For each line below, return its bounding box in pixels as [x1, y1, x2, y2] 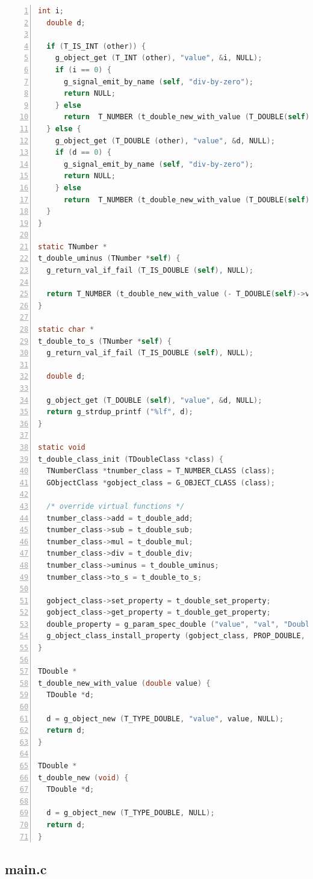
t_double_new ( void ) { [38, 773, 129, 782]
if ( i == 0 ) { [55, 65, 111, 74]
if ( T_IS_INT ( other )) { [46, 42, 146, 51]
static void [38, 443, 85, 452]
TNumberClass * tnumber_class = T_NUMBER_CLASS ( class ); [46, 467, 275, 476]
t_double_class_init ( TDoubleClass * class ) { [38, 455, 223, 464]
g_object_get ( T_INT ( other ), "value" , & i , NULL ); [55, 54, 262, 63]
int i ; [38, 7, 64, 15]
